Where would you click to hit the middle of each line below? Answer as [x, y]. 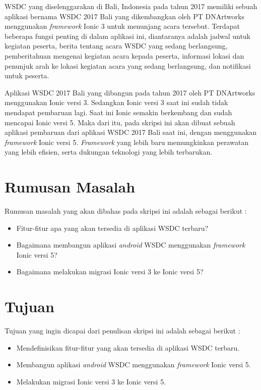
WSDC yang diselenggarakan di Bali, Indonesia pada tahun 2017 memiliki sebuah [131, 6]
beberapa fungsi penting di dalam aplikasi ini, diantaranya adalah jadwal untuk [128, 36]
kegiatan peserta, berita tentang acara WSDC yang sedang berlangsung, [116, 46]
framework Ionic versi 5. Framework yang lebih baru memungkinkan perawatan [127, 142]
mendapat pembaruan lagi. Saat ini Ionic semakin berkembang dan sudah [118, 112]
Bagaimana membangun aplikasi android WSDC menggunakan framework [131, 245]
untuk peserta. [27, 76]
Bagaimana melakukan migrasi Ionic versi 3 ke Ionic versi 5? [110, 272]
